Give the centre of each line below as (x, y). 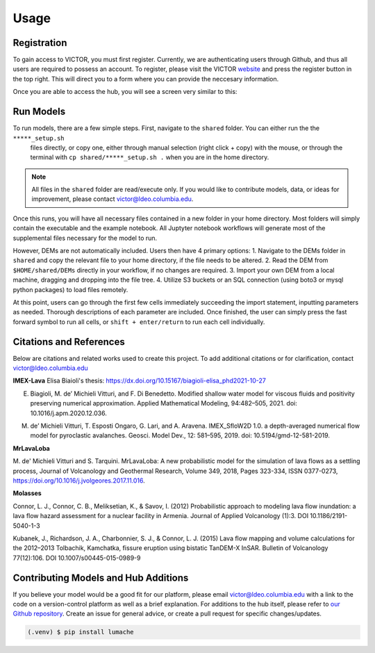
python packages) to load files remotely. (70, 289)
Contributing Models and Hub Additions (101, 578)
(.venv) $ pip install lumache (81, 632)
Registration (40, 43)
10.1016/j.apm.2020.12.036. (68, 413)
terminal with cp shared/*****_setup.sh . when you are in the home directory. (150, 157)
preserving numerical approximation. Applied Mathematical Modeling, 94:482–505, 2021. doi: (164, 403)
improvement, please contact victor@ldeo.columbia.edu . (112, 199)
